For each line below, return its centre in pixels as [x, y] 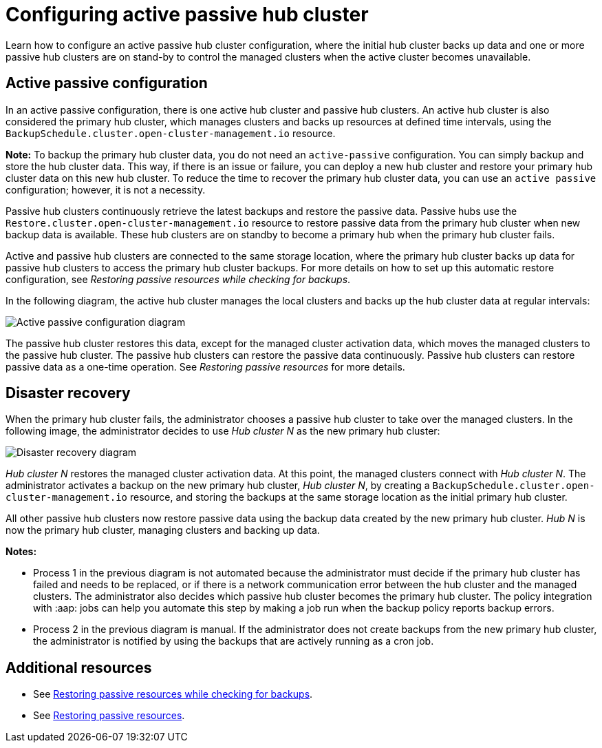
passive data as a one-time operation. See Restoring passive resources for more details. [205, 366]
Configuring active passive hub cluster [187, 14]
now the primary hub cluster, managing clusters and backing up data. [163, 530]
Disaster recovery [68, 393]
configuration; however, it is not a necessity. [106, 189]
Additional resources [79, 667]
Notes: [21, 552]
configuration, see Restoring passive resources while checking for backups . [178, 279]
